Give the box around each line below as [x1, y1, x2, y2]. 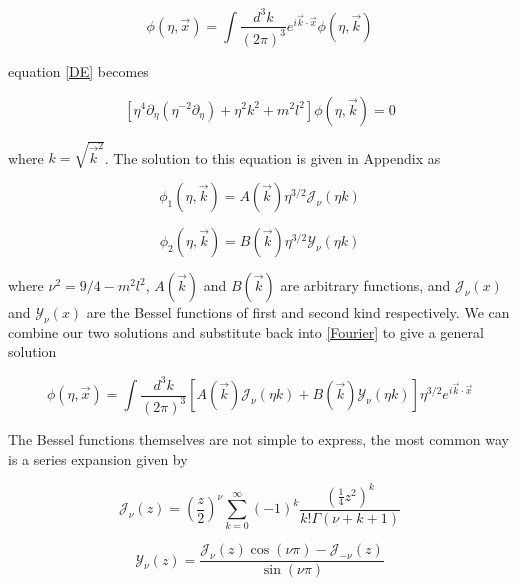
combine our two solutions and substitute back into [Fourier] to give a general [8, 321, 484, 342]
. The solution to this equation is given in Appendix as [104, 147, 441, 167]
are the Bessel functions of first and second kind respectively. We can [86, 302, 510, 323]
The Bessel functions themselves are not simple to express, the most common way [8, 428, 509, 449]
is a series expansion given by [8, 448, 188, 469]
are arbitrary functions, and [280, 275, 451, 296]
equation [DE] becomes [8, 60, 149, 81]
